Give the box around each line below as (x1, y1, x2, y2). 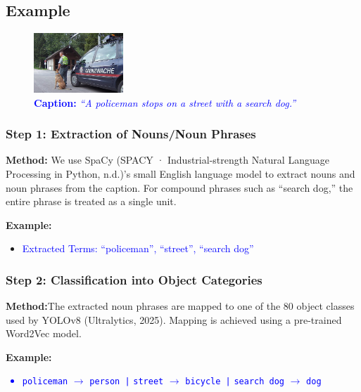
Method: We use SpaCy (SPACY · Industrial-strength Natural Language (6, 152, 329, 167)
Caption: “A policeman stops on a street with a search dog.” (34, 95, 296, 110)
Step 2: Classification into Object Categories (6, 270, 262, 288)
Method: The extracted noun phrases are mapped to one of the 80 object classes (6, 299, 355, 313)
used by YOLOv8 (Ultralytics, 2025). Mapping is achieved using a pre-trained (6, 312, 342, 327)
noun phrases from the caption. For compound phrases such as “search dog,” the (6, 180, 353, 195)
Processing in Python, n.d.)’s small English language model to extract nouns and (6, 166, 355, 181)
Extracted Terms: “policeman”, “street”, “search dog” (22, 241, 254, 256)
